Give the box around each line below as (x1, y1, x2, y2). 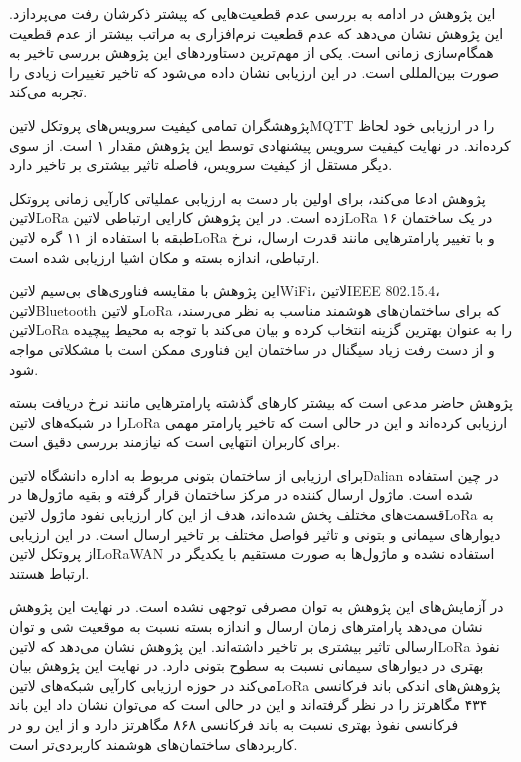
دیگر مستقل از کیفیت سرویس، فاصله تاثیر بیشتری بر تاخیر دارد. (9, 154, 393, 175)
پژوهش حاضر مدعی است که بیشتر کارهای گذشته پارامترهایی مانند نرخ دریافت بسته (9, 392, 513, 413)
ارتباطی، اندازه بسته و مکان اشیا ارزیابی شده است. (9, 246, 320, 267)
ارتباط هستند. (9, 562, 90, 583)
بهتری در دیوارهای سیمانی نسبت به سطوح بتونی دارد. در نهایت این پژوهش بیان (9, 655, 484, 676)
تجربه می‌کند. (9, 81, 88, 102)
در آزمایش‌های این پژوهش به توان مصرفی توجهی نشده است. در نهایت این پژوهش (9, 596, 504, 617)
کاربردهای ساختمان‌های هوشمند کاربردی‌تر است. (9, 733, 298, 754)
